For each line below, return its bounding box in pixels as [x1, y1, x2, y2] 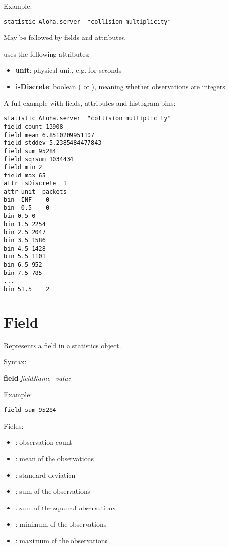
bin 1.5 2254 [4, 220, 46, 228]
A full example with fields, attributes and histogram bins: [4, 98, 176, 108]
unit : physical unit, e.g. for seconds [15, 65, 122, 75]
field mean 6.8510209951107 [4, 131, 95, 138]
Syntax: [4, 356, 27, 367]
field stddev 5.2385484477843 [4, 139, 102, 147]
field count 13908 [4, 123, 63, 130]
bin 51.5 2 [4, 286, 50, 293]
